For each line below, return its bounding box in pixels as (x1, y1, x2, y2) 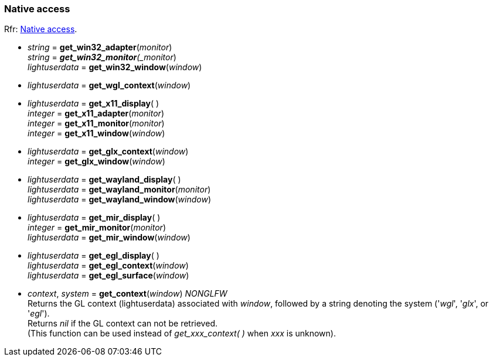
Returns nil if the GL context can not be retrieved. (28, 318, 217, 329)
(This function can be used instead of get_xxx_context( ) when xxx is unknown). (28, 328, 336, 339)
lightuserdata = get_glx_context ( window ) (28, 146, 189, 157)
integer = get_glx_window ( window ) (28, 156, 165, 167)
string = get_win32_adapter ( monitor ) (28, 42, 172, 53)
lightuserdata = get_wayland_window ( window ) (28, 194, 212, 205)
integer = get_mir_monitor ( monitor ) (28, 222, 166, 233)
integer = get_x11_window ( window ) (28, 128, 165, 139)
